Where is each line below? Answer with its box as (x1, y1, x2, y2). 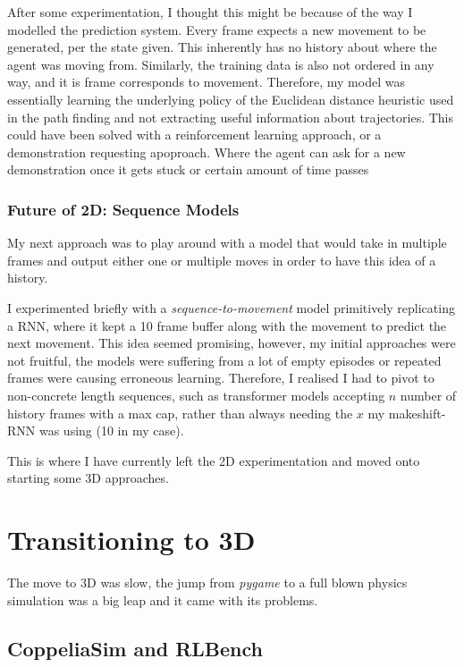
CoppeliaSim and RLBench (7, 634, 263, 662)
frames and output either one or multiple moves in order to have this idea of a (7, 250, 436, 269)
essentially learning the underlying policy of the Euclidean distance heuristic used (7, 89, 454, 108)
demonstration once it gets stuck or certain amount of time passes (7, 160, 369, 179)
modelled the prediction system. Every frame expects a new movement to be (7, 20, 426, 38)
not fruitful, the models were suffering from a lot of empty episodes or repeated (7, 350, 442, 369)
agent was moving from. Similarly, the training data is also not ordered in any (7, 55, 434, 73)
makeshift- (388, 403, 446, 422)
